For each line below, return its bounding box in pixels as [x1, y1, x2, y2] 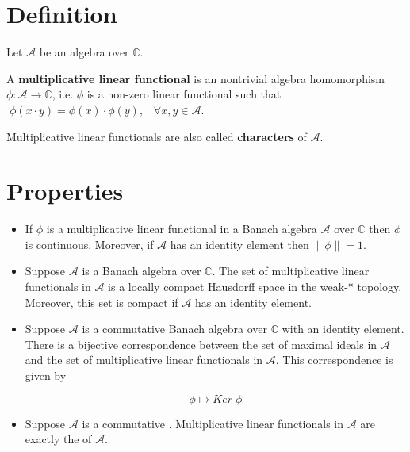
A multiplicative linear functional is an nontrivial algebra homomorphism [6, 70, 385, 86]
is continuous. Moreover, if [25, 236, 154, 252]
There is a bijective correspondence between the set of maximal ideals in [25, 335, 377, 352]
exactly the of [25, 431, 92, 447]
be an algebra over [39, 44, 129, 60]
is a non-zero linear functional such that [86, 86, 282, 102]
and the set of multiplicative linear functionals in [25, 351, 263, 368]
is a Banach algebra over [82, 262, 201, 279]
